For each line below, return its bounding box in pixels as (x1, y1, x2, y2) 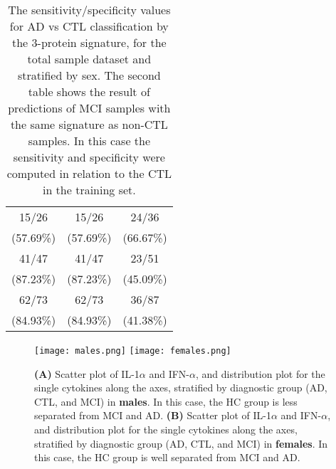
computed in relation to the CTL (6, 165, 172, 181)
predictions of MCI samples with (8, 100, 171, 116)
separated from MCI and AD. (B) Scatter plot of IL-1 (34, 408, 271, 423)
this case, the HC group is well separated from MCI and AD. (34, 450, 300, 465)
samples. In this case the (28, 132, 151, 149)
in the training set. (42, 181, 136, 198)
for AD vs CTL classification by (9, 18, 169, 34)
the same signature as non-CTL (10, 116, 168, 132)
